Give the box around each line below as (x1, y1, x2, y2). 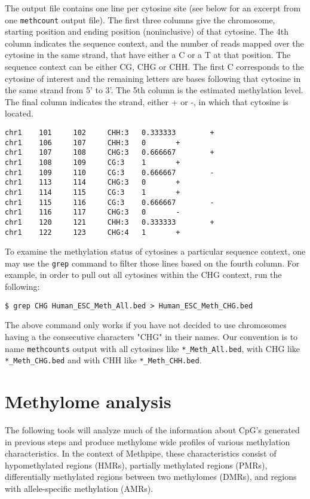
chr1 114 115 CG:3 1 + (5, 188, 180, 197)
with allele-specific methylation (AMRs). (5, 482, 154, 494)
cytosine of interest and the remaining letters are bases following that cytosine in (5, 72, 301, 84)
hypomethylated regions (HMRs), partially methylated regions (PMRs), (5, 458, 268, 471)
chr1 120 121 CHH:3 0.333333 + (5, 218, 214, 226)
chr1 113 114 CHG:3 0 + (5, 178, 180, 187)
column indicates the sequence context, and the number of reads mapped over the (5, 36, 304, 49)
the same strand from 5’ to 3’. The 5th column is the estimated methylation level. (5, 84, 303, 96)
